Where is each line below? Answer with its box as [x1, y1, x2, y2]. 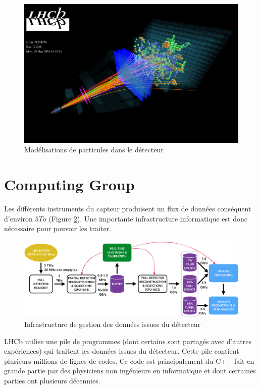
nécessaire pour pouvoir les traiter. [4, 223, 111, 234]
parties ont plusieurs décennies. [4, 375, 100, 386]
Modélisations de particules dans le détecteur [24, 144, 164, 155]
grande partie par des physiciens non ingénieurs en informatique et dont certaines [4, 365, 256, 376]
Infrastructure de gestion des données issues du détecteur [24, 319, 201, 329]
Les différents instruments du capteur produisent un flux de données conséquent [4, 203, 251, 214]
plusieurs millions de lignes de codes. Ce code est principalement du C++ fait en [4, 355, 254, 366]
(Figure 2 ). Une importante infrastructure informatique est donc [48, 213, 247, 224]
